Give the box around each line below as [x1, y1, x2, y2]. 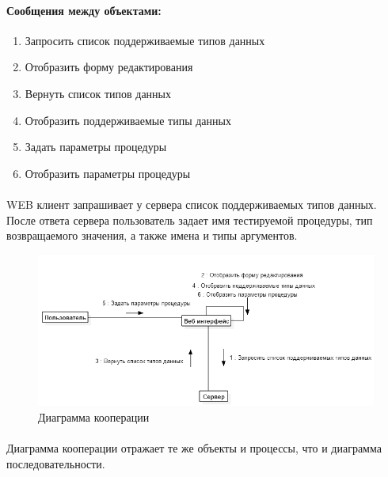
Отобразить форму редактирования [25, 59, 193, 75]
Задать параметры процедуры [25, 138, 167, 155]
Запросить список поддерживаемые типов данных [25, 32, 265, 48]
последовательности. [6, 455, 105, 471]
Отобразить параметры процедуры [25, 165, 191, 181]
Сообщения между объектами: [6, 2, 162, 18]
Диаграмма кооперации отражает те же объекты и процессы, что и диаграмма [6, 440, 382, 456]
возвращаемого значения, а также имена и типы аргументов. [6, 227, 298, 244]
